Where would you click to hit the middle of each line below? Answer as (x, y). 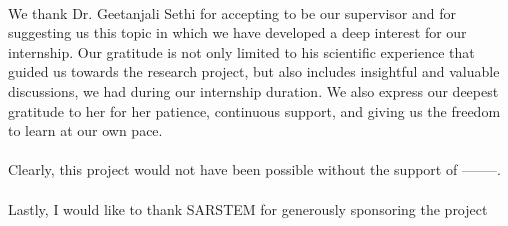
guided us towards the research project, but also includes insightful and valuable (254, 71)
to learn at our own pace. (85, 130)
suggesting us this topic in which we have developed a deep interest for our (237, 32)
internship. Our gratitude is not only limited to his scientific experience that (241, 51)
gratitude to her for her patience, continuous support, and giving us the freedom (254, 110)
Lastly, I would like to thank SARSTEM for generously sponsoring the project (248, 208)
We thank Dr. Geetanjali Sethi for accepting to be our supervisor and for (232, 12)
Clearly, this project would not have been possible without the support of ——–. (254, 169)
